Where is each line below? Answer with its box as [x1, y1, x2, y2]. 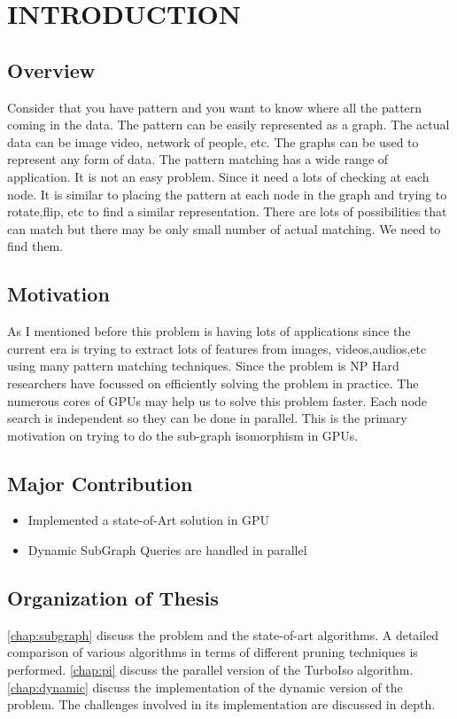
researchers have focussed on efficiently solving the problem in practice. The [7, 373, 419, 392]
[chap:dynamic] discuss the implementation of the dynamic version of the [7, 677, 403, 696]
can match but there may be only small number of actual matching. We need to [7, 219, 441, 238]
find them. [7, 237, 64, 255]
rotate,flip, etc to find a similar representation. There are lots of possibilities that [7, 202, 447, 221]
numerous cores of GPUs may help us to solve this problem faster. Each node [7, 391, 428, 410]
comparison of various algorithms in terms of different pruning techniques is [7, 643, 418, 661]
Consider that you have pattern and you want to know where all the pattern [7, 98, 422, 116]
